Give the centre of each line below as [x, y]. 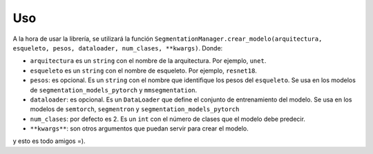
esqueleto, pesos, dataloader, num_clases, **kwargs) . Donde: [118, 48]
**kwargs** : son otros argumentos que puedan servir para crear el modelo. [139, 128]
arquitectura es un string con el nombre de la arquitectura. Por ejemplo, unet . [148, 61]
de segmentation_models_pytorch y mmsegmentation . [114, 90]
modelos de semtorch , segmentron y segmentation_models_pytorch [135, 109]
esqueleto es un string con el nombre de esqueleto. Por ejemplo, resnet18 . [143, 70]
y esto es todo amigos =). [49, 141]
